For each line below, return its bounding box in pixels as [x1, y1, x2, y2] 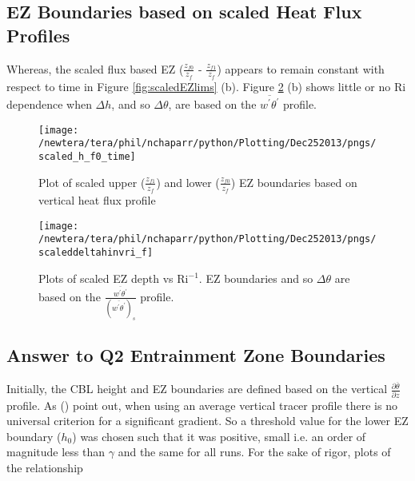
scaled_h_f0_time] [38, 151, 136, 163]
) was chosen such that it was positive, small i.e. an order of [72, 427, 366, 444]
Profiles [6, 22, 70, 47]
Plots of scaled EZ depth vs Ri [38, 269, 189, 286]
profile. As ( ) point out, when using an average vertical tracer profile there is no [6, 396, 397, 413]
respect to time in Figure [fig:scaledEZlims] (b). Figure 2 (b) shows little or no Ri [6, 78, 406, 94]
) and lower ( [156, 173, 220, 190]
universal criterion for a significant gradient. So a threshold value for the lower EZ [6, 412, 409, 429]
